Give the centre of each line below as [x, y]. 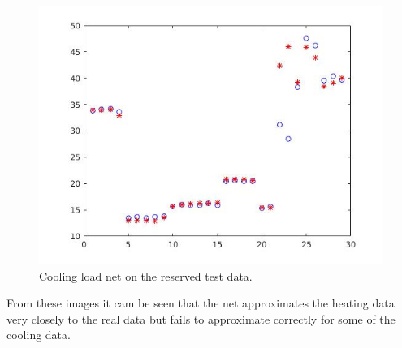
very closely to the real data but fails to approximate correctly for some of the [201, 318]
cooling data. [39, 335]
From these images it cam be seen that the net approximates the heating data [201, 303]
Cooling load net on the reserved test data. [146, 275]
